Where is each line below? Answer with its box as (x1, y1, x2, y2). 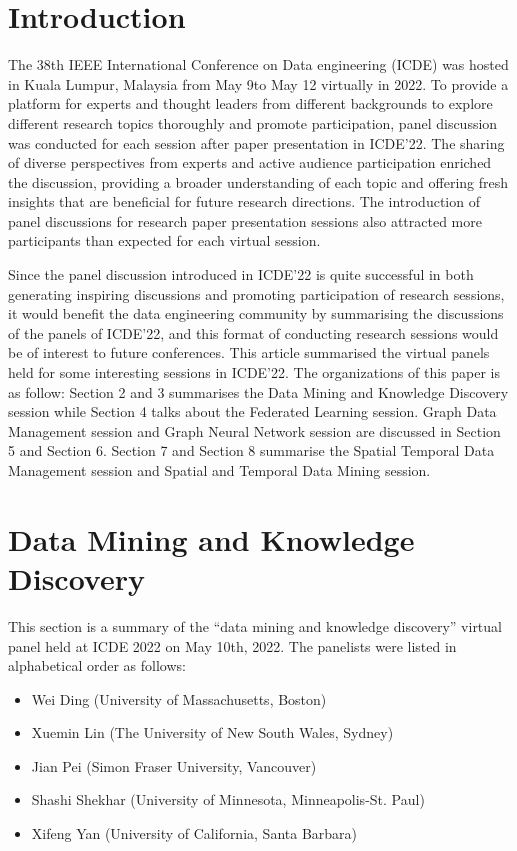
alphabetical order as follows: (8, 655, 186, 676)
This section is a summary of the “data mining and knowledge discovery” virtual (8, 615, 502, 636)
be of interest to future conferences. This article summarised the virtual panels (8, 342, 490, 363)
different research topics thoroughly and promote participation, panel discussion (8, 112, 498, 133)
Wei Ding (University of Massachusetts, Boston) (31, 688, 327, 709)
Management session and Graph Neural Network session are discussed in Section (8, 420, 501, 441)
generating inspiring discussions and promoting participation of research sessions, (8, 283, 505, 304)
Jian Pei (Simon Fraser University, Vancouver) (31, 755, 317, 776)
